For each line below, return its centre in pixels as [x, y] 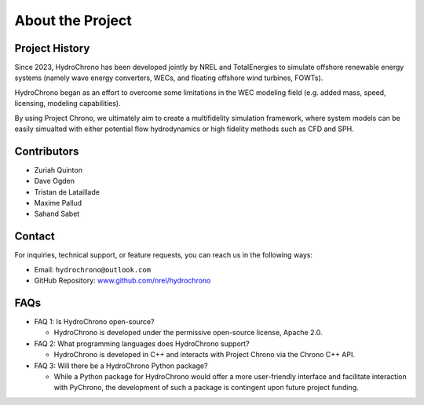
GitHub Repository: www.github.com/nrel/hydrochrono [122, 281]
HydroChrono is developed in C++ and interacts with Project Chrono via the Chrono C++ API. [204, 355]
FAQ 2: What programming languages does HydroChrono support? [142, 343]
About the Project [73, 20]
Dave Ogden [54, 181]
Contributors [47, 151]
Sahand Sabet [57, 214]
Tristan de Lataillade [67, 192]
